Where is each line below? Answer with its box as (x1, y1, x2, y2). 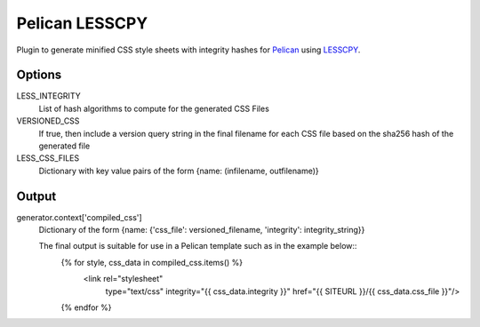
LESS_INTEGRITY (16, 91, 81, 101)
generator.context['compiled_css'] (16, 211, 142, 222)
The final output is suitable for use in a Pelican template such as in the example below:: (38, 241, 357, 251)
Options (16, 68, 62, 83)
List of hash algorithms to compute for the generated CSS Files (38, 103, 270, 114)
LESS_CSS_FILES (16, 153, 80, 163)
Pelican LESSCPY (16, 13, 148, 33)
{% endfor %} (60, 302, 112, 313)
